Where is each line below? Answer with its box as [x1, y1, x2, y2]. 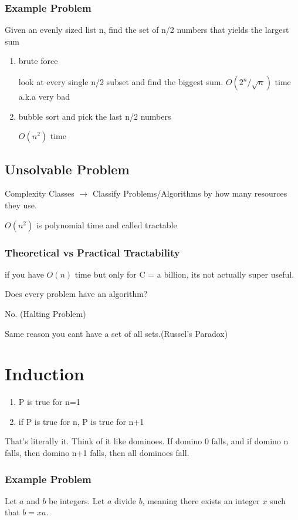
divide [114, 494, 136, 507]
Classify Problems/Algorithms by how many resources [92, 187, 287, 200]
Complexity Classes [5, 187, 74, 200]
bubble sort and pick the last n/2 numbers [18, 110, 171, 122]
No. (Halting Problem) [5, 307, 86, 319]
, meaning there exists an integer [142, 494, 260, 507]
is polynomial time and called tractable [36, 218, 177, 231]
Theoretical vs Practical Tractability [5, 245, 180, 259]
